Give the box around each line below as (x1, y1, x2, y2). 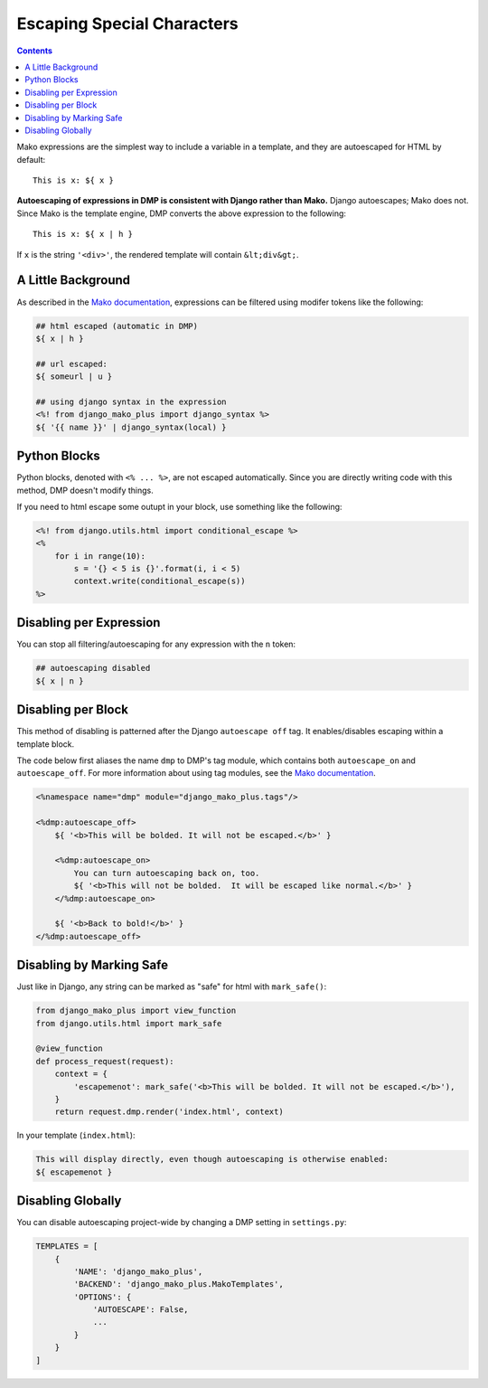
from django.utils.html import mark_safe (35, 1018, 222, 1028)
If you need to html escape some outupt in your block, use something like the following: (16, 501, 343, 512)
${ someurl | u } (35, 372, 113, 382)
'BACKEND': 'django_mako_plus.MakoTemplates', (73, 1279, 284, 1289)
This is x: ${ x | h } (33, 229, 134, 240)
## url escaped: (35, 358, 108, 369)
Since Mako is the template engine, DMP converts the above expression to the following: (16, 208, 347, 219)
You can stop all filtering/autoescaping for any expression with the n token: (16, 638, 296, 650)
